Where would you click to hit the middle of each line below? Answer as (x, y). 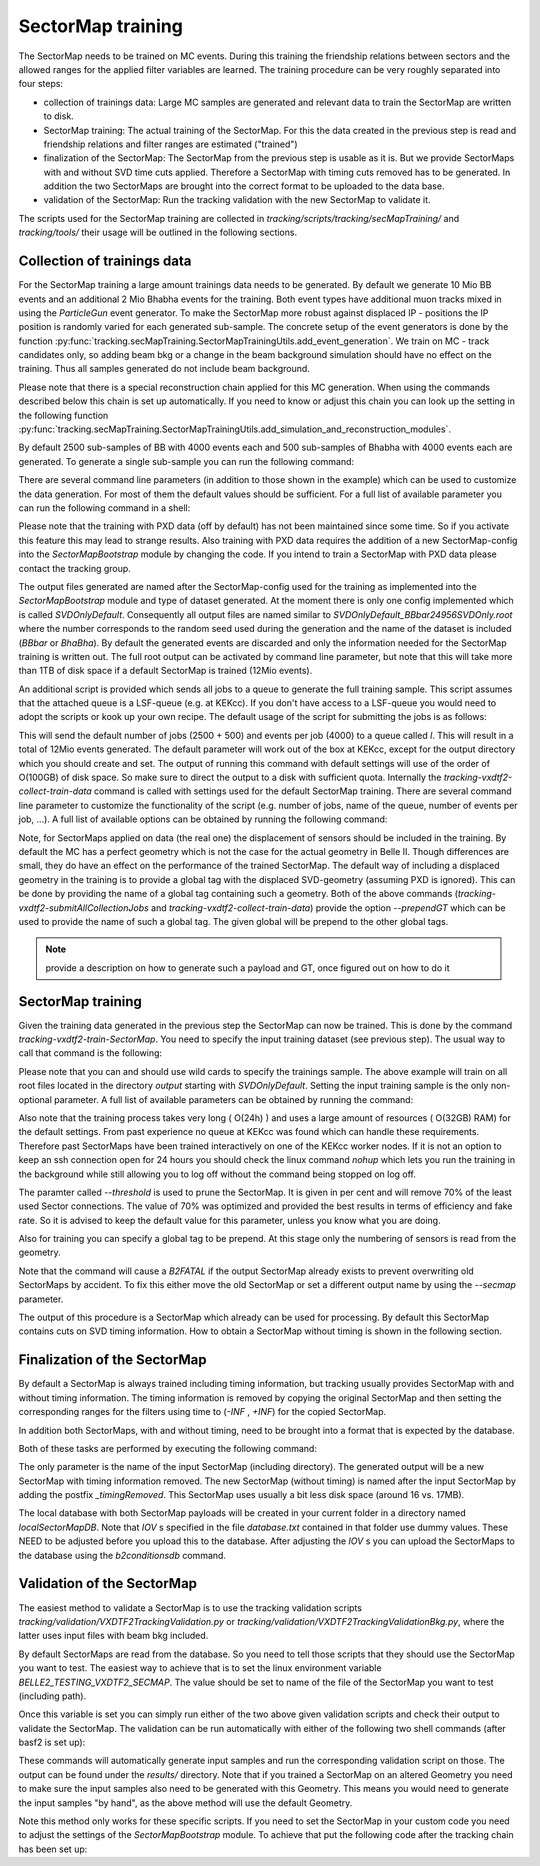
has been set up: (53, 1849)
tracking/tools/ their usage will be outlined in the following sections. (158, 232)
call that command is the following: (90, 1053)
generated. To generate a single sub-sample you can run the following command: (186, 461)
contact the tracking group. (75, 568)
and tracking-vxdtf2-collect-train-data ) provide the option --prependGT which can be (328, 907)
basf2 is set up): (52, 1742)
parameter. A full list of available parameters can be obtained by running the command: (233, 1099)
